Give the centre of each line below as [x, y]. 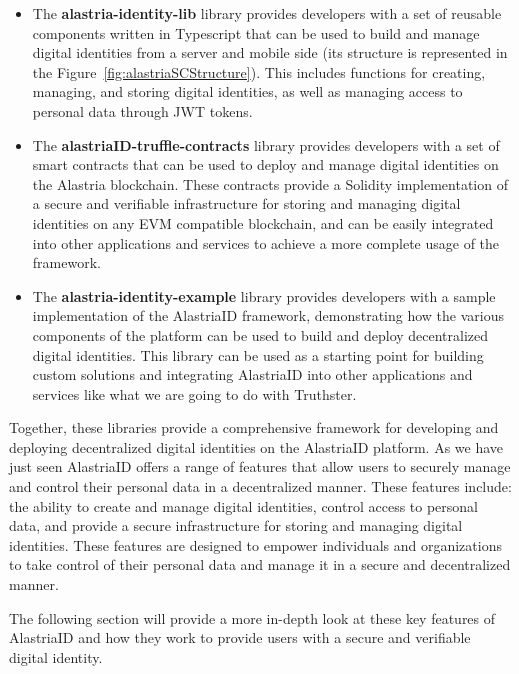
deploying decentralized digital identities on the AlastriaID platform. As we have [256, 446]
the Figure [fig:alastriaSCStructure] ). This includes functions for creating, [259, 71]
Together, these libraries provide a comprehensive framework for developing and [254, 427]
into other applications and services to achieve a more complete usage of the [266, 242]
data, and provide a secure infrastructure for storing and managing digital [236, 525]
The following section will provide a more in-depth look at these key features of [252, 617]
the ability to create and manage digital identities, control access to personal [244, 505]
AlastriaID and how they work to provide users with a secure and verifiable [240, 637]
